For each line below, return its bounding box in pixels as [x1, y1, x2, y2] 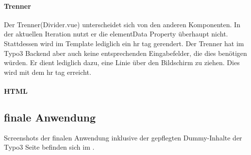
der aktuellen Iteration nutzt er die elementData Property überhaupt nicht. [4, 29, 228, 39]
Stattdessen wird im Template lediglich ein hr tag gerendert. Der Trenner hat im [4, 38, 244, 48]
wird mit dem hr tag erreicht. [4, 67, 91, 77]
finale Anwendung [4, 109, 96, 124]
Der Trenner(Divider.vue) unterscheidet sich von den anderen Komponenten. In [4, 19, 240, 29]
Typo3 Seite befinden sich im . [4, 142, 95, 152]
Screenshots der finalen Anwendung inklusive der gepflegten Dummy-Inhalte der [4, 132, 242, 142]
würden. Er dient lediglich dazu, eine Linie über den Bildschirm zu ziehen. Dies [4, 57, 240, 68]
